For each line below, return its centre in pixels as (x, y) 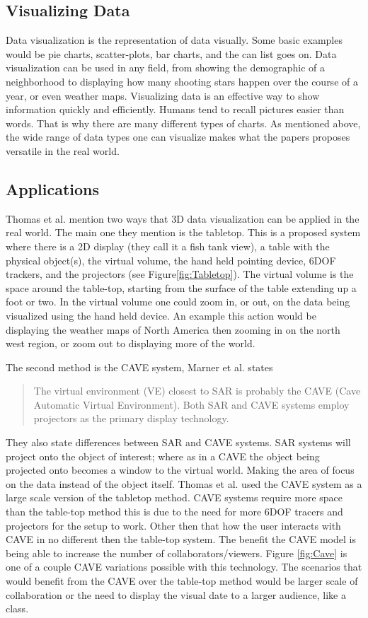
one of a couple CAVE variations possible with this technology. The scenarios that (184, 567)
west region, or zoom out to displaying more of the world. (131, 343)
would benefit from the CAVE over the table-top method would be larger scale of (182, 581)
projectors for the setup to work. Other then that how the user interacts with (173, 525)
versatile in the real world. (63, 150)
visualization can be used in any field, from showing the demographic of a (166, 68)
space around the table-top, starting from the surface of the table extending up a (181, 287)
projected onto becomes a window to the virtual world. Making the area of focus (180, 470)
